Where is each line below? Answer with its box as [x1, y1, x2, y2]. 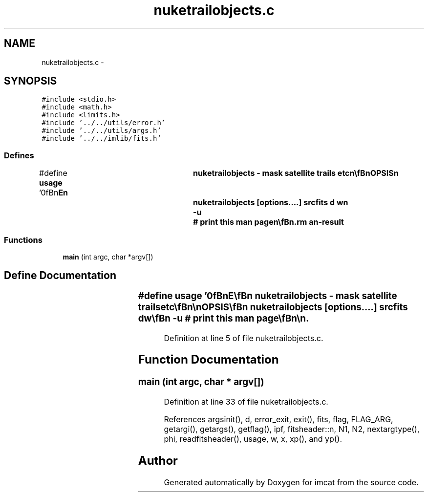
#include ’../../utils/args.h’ [42, 127, 161, 135]
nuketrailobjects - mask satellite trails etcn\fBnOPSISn [193, 168, 399, 178]
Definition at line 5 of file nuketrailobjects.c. [164, 333, 323, 343]
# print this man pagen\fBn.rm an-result [193, 217, 344, 227]
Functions [4, 235, 43, 245]
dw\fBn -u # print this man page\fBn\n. [138, 312, 309, 324]
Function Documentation [138, 352, 279, 367]
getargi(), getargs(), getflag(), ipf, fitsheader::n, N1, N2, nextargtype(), [164, 424, 420, 434]
